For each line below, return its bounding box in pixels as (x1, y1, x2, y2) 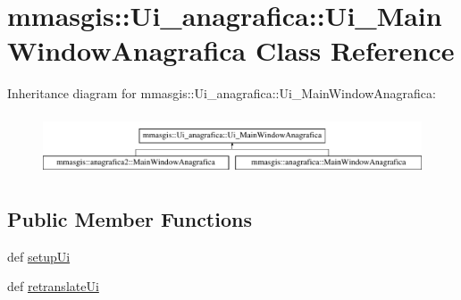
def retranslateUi (7, 277, 99, 296)
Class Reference (255, 32, 455, 69)
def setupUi (7, 246, 71, 265)
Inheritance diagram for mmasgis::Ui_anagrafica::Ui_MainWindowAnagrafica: (7, 84, 436, 103)
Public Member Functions (7, 204, 252, 232)
